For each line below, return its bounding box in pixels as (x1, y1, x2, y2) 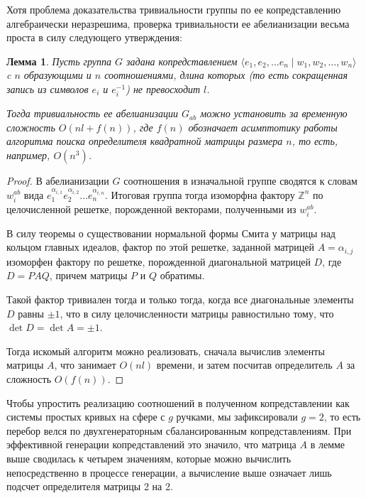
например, (6, 147, 50, 162)
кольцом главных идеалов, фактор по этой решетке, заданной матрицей (6, 239, 315, 254)
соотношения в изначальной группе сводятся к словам (123, 173, 357, 188)
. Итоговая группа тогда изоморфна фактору (104, 187, 295, 202)
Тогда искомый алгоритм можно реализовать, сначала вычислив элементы (6, 343, 325, 358)
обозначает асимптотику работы (188, 119, 338, 134)
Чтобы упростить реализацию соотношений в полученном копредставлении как (6, 395, 350, 410)
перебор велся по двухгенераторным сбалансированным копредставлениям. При (6, 423, 352, 438)
